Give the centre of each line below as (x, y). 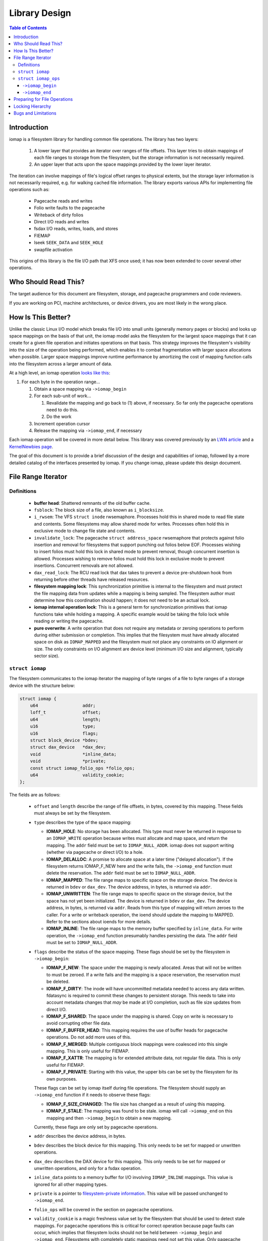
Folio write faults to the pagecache (69, 208)
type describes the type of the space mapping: (83, 822)
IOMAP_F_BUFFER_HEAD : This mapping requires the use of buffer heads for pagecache (137, 1030)
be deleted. (58, 982)
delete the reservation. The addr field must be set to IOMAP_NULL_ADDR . (121, 873)
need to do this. (63, 410)
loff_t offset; (66, 713)
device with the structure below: (42, 686)
